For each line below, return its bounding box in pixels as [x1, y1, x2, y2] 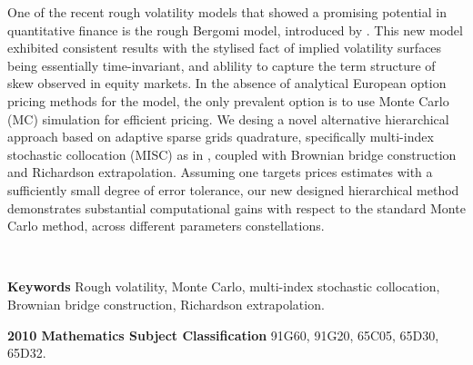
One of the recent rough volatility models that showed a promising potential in [7, 3, 447, 21]
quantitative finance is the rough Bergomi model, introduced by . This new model [7, 20, 463, 39]
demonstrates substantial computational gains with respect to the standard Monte [7, 198, 466, 217]
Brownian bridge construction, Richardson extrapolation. [7, 294, 325, 313]
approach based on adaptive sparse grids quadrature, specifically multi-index [7, 127, 434, 146]
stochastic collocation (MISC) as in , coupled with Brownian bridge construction [7, 144, 457, 163]
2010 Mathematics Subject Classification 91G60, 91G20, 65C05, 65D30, [7, 325, 439, 344]
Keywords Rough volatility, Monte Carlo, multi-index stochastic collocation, [7, 277, 440, 296]
